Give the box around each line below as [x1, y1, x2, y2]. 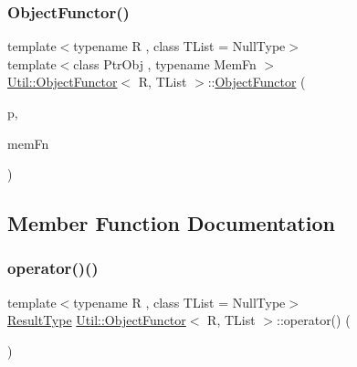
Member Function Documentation [7, 209, 336, 237]
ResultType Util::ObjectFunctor [7, 310, 186, 330]
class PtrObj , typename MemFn [73, 54, 257, 73]
